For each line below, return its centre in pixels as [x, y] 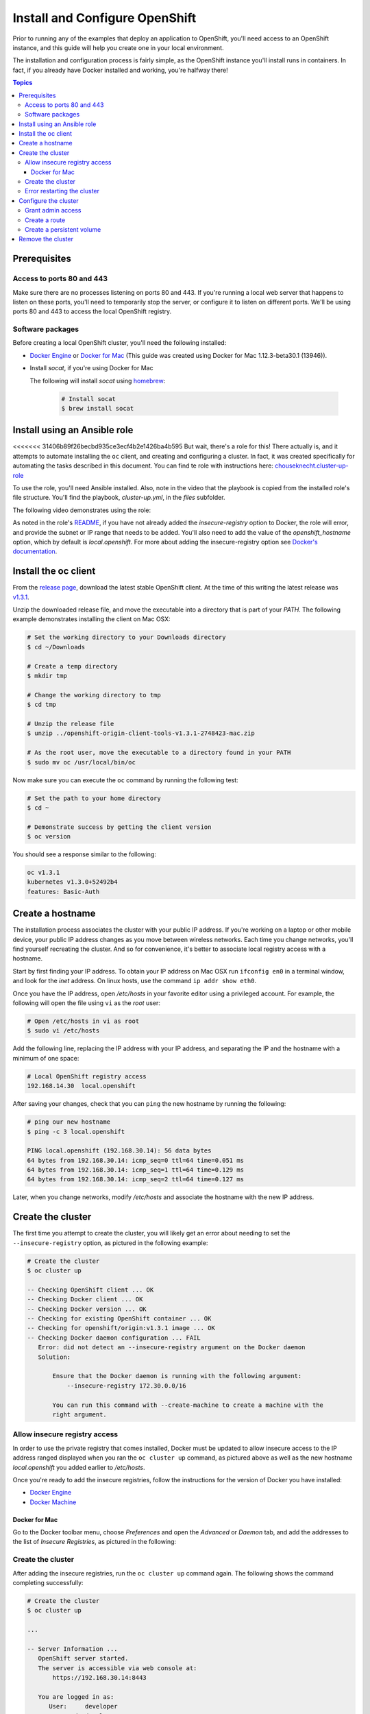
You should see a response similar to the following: [85, 854]
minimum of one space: [46, 1058]
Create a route [45, 220]
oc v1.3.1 [44, 873]
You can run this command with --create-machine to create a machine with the [188, 1405]
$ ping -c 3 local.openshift [76, 1132]
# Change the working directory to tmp [94, 695]
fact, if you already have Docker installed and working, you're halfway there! [121, 70]
